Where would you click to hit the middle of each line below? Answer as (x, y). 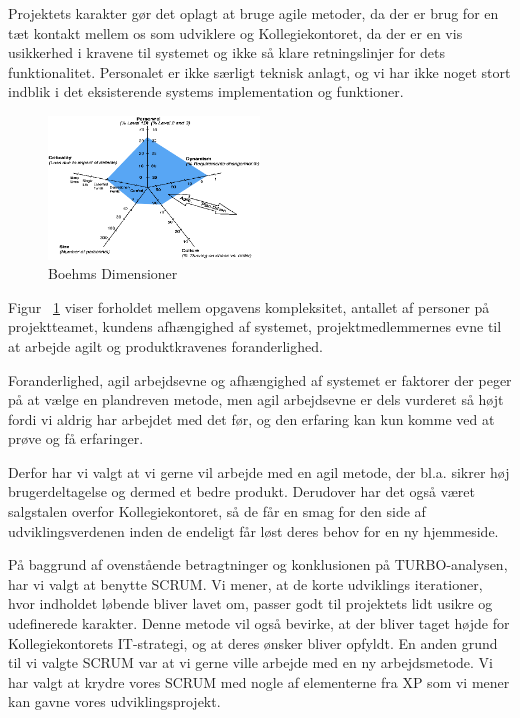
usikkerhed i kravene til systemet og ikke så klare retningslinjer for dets (227, 52)
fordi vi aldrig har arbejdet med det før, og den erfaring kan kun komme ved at (251, 418)
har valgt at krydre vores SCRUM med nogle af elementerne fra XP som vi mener (259, 681)
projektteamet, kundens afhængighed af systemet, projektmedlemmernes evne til (255, 326)
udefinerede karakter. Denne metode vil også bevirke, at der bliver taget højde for (259, 623)
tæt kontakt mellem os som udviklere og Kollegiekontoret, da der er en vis (235, 32)
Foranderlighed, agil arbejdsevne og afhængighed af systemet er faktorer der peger (260, 379)
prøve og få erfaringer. (76, 438)
